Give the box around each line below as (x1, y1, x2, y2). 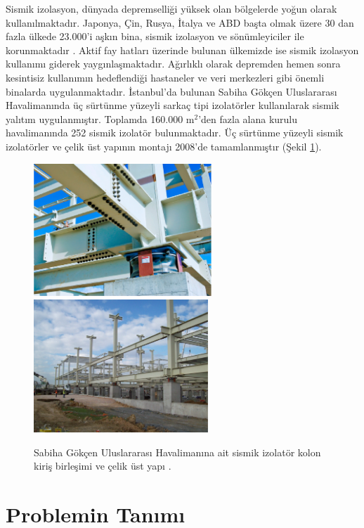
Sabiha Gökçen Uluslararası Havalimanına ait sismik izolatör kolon (34, 444, 321, 459)
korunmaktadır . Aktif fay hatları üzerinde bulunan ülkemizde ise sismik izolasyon (6, 42, 359, 57)
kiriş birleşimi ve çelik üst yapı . (34, 458, 171, 473)
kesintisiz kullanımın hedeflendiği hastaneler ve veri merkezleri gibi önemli (6, 70, 325, 84)
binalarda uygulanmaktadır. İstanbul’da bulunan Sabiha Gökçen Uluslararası (6, 84, 337, 98)
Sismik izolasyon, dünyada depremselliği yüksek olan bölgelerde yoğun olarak (6, 1, 337, 15)
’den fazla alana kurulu (198, 111, 298, 126)
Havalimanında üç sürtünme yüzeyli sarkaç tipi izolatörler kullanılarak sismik (6, 98, 339, 112)
